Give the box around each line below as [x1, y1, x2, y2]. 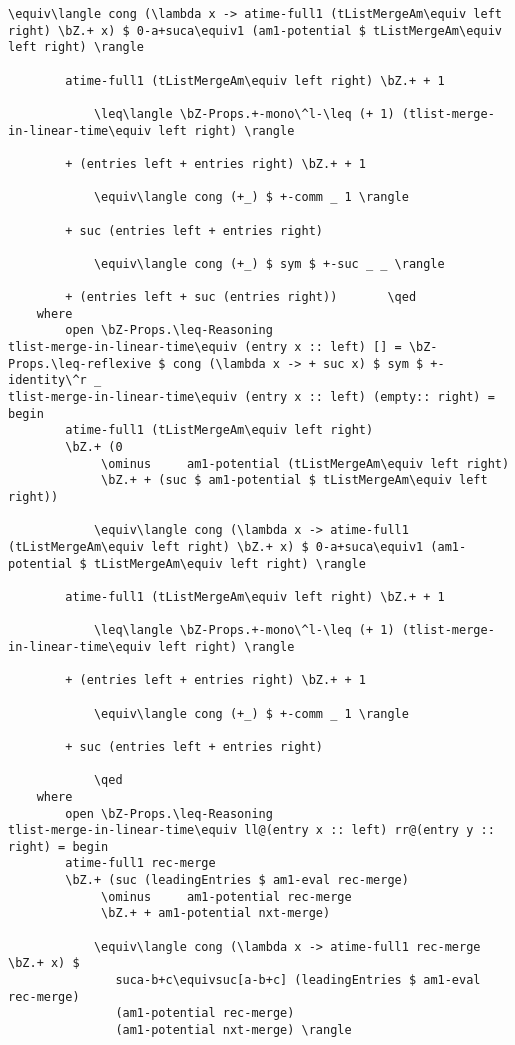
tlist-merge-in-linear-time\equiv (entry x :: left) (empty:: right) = [8, 390, 495, 405]
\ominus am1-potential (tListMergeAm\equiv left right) [101, 456, 510, 471]
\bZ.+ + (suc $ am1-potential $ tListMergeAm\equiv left [101, 473, 488, 488]
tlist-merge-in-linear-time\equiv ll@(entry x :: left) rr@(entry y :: [8, 823, 495, 838]
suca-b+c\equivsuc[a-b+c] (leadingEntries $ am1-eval [115, 973, 481, 988]
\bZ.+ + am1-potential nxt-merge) [101, 906, 331, 921]
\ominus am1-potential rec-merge [101, 889, 352, 904]
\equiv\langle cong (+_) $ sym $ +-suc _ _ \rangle [93, 256, 445, 271]
